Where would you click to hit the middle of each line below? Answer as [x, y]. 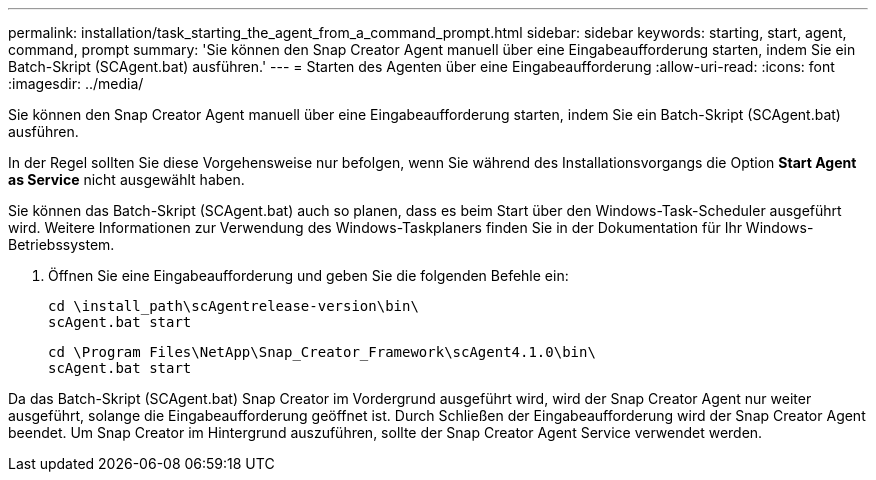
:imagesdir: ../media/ [76, 83]
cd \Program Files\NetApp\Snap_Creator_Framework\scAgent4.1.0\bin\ [322, 352]
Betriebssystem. [61, 244]
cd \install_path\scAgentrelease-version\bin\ [233, 306]
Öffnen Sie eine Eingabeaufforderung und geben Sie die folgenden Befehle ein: [308, 275]
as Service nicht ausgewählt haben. [126, 179]
